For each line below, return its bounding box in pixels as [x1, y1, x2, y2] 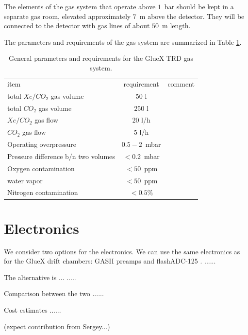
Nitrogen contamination [7, 187, 78, 197]
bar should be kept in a [164, 1, 234, 11]
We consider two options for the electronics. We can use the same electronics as [4, 246, 240, 256]
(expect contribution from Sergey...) [4, 321, 110, 331]
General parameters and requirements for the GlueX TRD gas [8, 53, 194, 63]
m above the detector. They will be [139, 11, 245, 21]
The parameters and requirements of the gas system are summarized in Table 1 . [4, 36, 242, 47]
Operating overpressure [7, 139, 76, 149]
